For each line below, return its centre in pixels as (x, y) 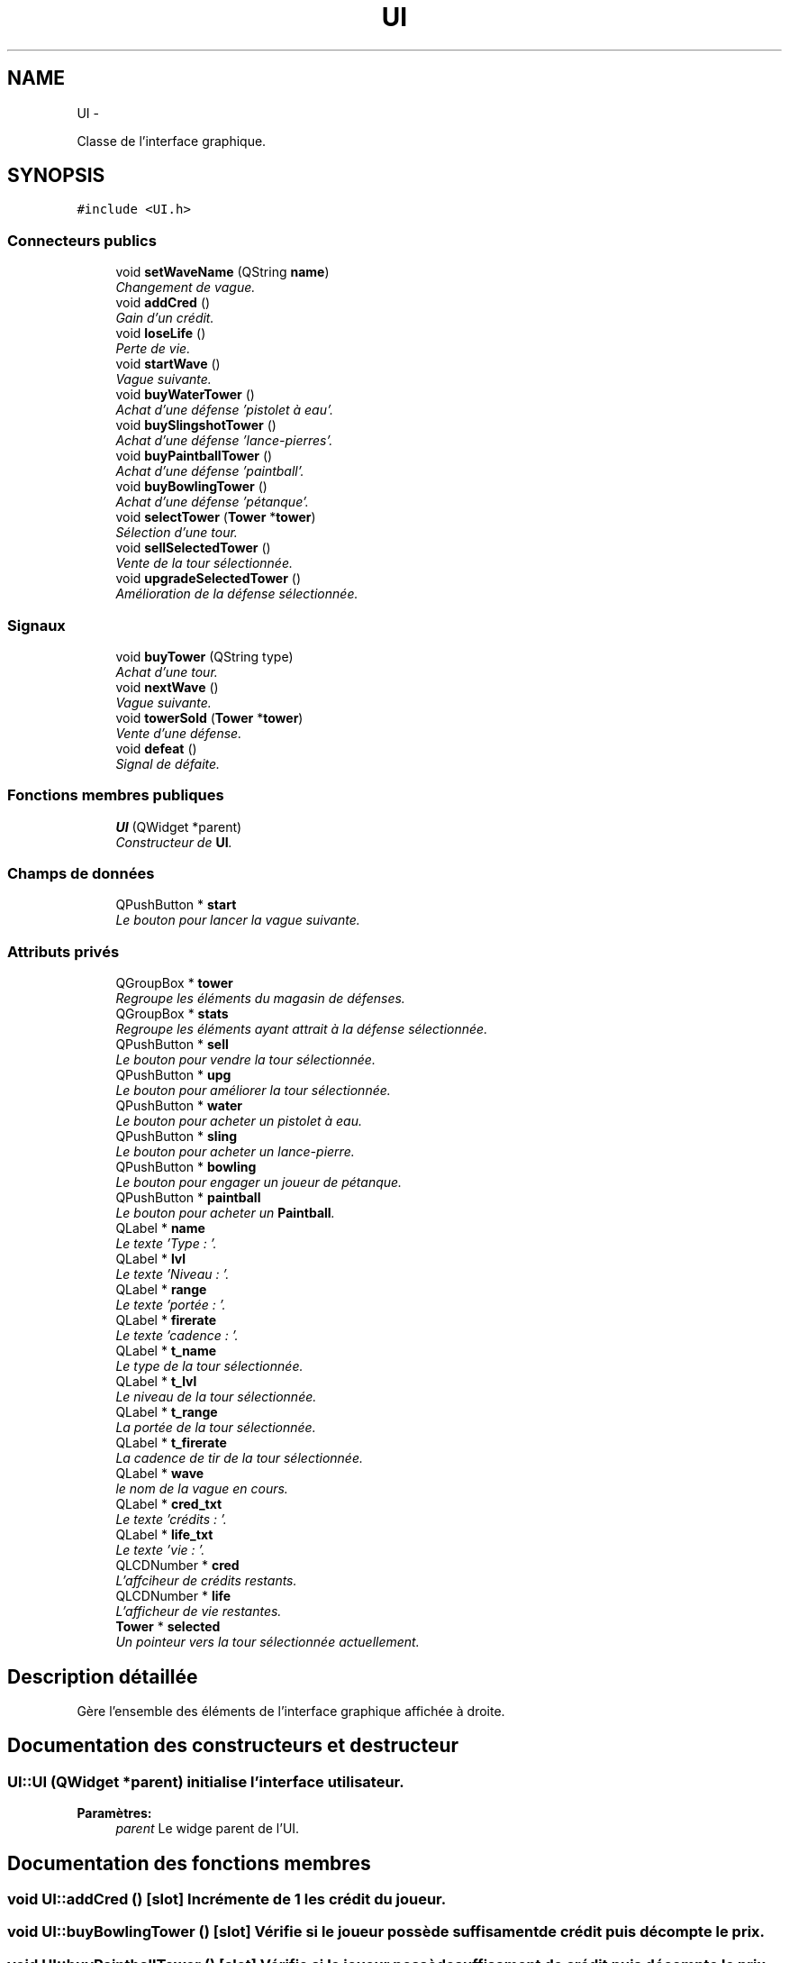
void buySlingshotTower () (196, 425)
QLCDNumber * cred (177, 1566)
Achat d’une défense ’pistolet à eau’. (225, 410)
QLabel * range (161, 1290)
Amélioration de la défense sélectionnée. (237, 594)
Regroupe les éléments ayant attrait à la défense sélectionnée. (302, 1029)
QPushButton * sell (172, 1045)
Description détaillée (103, 1676)
